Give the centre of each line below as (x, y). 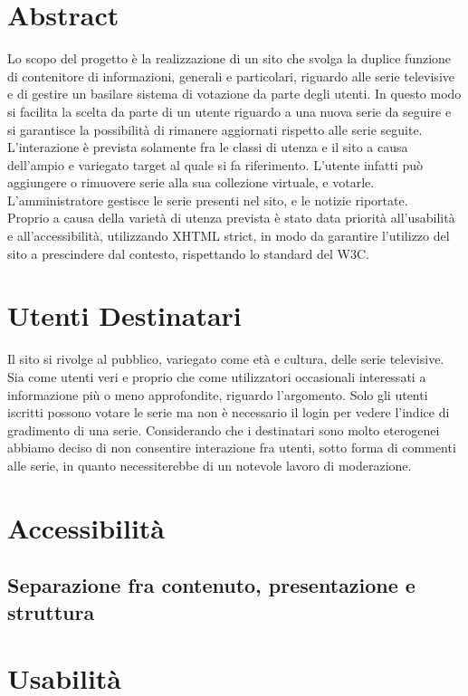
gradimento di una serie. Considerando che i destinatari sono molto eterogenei (224, 429)
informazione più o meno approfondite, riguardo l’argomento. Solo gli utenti (218, 394)
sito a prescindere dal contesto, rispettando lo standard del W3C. (188, 253)
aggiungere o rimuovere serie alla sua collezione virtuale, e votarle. (191, 182)
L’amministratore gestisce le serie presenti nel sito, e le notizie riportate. (208, 200)
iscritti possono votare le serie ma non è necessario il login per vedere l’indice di (229, 412)
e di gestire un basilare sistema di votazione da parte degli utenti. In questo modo (234, 94)
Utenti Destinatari (124, 315)
